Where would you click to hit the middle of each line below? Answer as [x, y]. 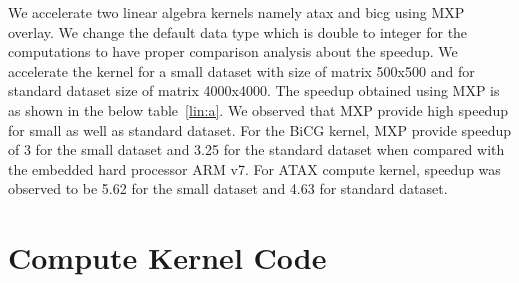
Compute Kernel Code [167, 257]
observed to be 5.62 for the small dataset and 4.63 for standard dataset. [228, 188]
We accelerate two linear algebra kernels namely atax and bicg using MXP [236, 12]
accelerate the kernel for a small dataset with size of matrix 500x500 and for [241, 70]
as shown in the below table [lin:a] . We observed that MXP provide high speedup [258, 109]
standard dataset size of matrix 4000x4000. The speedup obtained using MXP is [254, 90]
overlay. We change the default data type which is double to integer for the [238, 31]
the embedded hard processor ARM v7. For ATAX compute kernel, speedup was [254, 168]
